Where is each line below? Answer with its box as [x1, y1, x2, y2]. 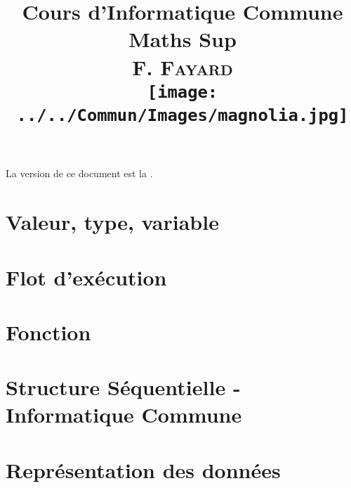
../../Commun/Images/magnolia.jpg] [16, 105, 349, 126]
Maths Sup [128, 25, 237, 53]
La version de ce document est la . [6, 166, 153, 181]
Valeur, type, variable [6, 207, 219, 236]
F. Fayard [132, 52, 233, 81]
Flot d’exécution [6, 262, 167, 291]
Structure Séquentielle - [6, 373, 241, 402]
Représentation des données [6, 455, 281, 484]
